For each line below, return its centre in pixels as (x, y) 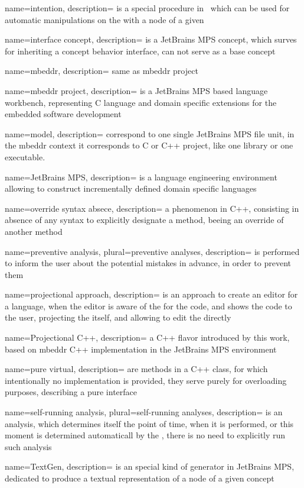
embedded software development (63, 114)
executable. (25, 156)
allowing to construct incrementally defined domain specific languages (131, 188)
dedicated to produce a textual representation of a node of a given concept (140, 478)
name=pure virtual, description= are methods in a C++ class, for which (136, 369)
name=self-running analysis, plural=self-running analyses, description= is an (144, 412)
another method (34, 231)
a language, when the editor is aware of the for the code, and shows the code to (148, 306)
